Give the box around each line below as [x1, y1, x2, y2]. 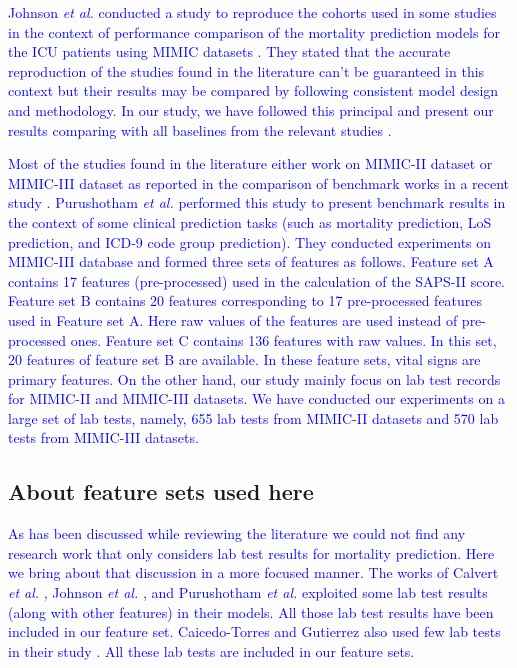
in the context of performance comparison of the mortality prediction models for [8, 21, 500, 42]
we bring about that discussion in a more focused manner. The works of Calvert [8, 562, 499, 583]
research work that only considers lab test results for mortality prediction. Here [8, 542, 495, 563]
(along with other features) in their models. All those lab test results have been [8, 601, 494, 622]
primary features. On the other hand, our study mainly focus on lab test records [8, 368, 501, 389]
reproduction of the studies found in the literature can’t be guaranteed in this [8, 60, 485, 81]
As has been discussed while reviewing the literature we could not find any [8, 523, 466, 544]
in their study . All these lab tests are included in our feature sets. [8, 640, 415, 661]
